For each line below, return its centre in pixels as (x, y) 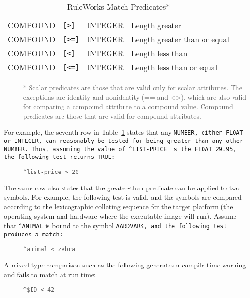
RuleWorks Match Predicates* (118, 7)
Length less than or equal (174, 67)
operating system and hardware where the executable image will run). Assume (120, 216)
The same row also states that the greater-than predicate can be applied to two (122, 187)
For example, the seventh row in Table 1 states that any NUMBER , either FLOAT (124, 132)
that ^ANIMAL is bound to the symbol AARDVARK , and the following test (116, 226)
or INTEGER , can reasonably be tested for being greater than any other (124, 141)
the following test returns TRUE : (60, 157)
